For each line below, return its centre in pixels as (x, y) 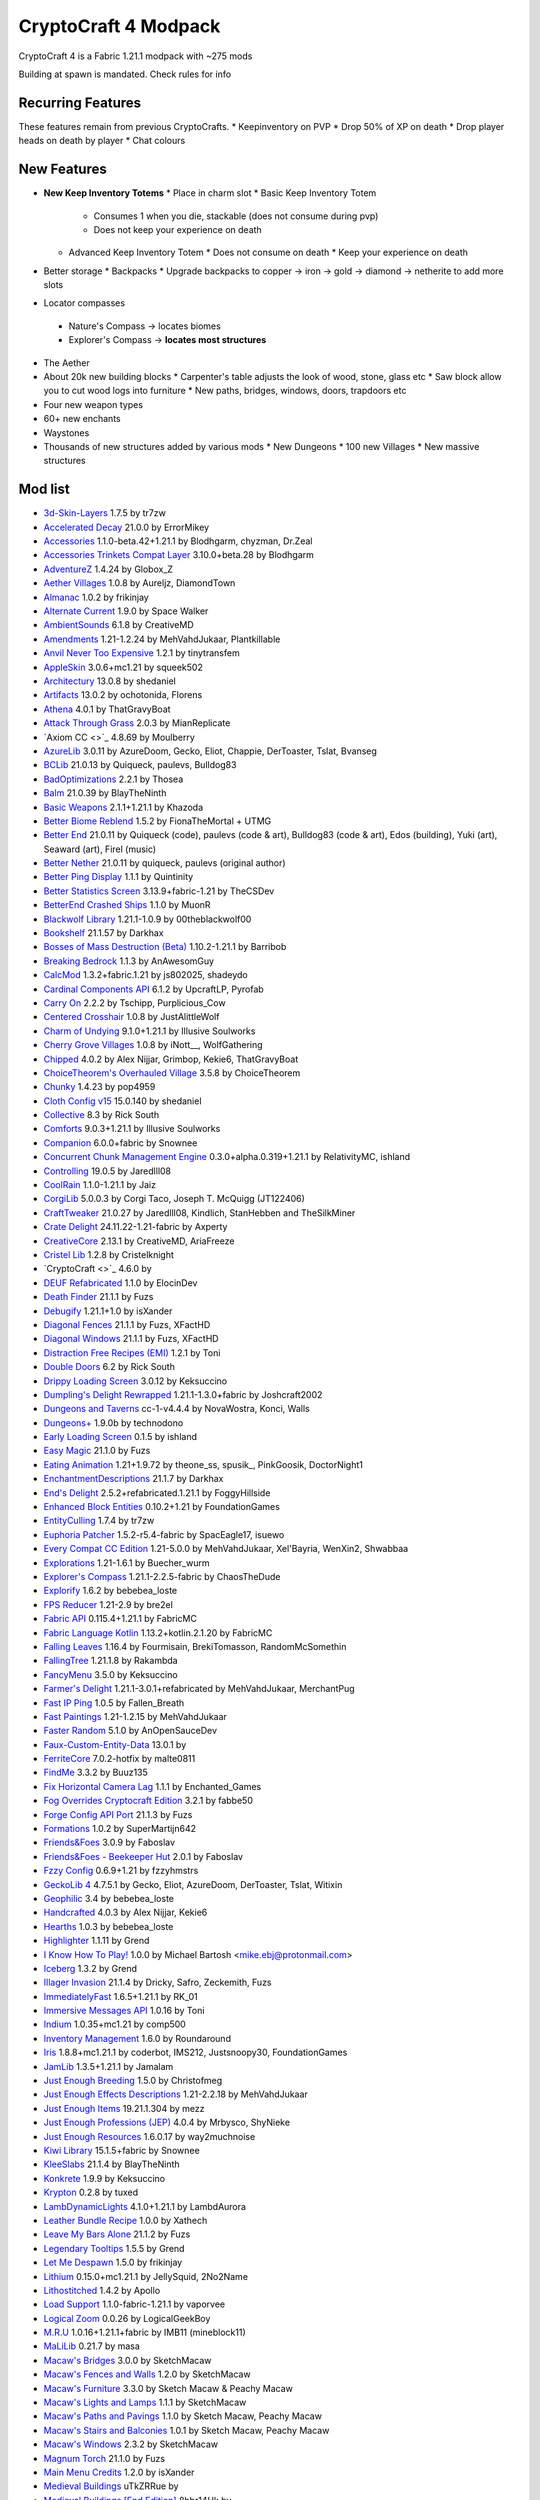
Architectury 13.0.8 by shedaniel (110, 681)
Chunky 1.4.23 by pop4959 (99, 1087)
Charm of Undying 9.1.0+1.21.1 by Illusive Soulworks (149, 1031)
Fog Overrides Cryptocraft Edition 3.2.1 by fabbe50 (148, 1801)
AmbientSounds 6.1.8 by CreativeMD (118, 625)
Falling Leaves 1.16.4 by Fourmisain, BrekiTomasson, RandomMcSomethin (195, 1646)
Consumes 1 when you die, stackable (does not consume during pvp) (236, 216)
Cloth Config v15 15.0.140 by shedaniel (122, 1101)
